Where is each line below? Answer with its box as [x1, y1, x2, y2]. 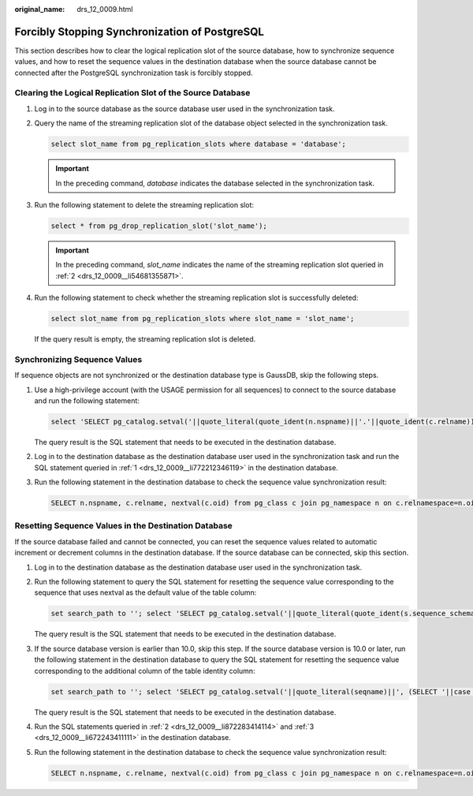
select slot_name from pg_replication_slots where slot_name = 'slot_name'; [50, 314, 355, 323]
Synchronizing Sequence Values [14, 353, 143, 364]
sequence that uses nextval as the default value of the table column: [34, 588, 257, 597]
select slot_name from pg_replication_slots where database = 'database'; [50, 140, 347, 149]
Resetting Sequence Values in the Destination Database [14, 521, 233, 532]
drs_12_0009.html [76, 5, 133, 13]
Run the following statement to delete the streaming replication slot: [34, 200, 254, 209]
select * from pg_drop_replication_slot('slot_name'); [50, 221, 267, 230]
